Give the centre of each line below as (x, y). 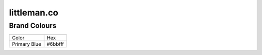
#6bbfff (55, 44)
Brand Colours (33, 26)
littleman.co (33, 13)
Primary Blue (26, 44)
